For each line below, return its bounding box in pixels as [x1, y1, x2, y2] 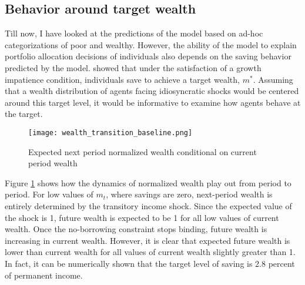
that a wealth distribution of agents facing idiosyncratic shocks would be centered [5, 85, 299, 97]
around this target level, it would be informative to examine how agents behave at [5, 96, 301, 108]
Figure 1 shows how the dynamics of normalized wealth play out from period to [5, 176, 291, 189]
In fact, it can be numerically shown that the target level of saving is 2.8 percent [5, 257, 295, 269]
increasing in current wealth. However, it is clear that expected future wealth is [5, 234, 290, 246]
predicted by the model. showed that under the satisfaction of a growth [5, 61, 262, 73]
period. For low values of [5, 188, 93, 200]
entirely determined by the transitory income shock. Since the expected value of [5, 199, 292, 212]
